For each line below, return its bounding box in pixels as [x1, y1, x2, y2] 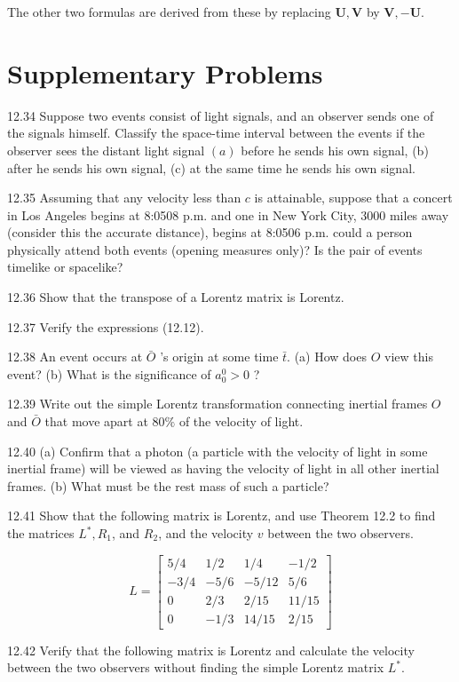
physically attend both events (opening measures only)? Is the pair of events [7, 240, 423, 258]
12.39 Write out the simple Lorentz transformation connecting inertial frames [7, 394, 428, 413]
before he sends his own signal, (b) [241, 140, 429, 159]
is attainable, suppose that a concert [254, 188, 453, 207]
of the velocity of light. [178, 412, 304, 431]
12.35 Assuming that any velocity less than [7, 188, 241, 207]
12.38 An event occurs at [7, 347, 143, 366]
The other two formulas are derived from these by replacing [7, 3, 331, 20]
